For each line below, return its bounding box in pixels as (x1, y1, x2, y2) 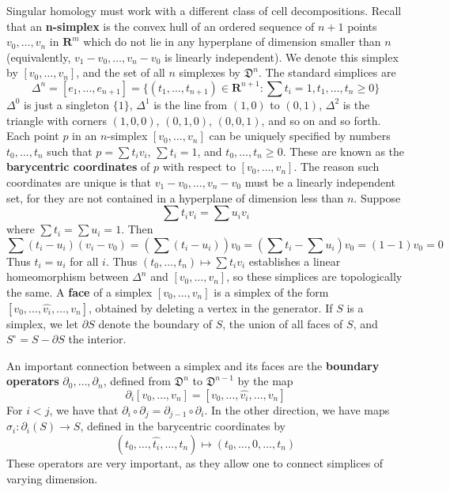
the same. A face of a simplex (6, 283, 153, 300)
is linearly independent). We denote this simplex (164, 48, 399, 65)
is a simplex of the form (214, 283, 329, 300)
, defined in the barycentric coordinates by (80, 418, 286, 434)
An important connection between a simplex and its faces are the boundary (6, 357, 380, 373)
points (347, 17, 377, 34)
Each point (6, 127, 59, 144)
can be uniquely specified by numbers (209, 127, 391, 144)
